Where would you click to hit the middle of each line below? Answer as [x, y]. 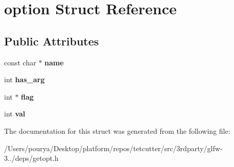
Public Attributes [52, 41]
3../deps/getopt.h [31, 158]
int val [15, 114]
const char [20, 62]
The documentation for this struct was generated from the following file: [117, 130]
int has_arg [25, 79]
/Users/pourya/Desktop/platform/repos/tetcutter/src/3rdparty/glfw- [113, 148]
